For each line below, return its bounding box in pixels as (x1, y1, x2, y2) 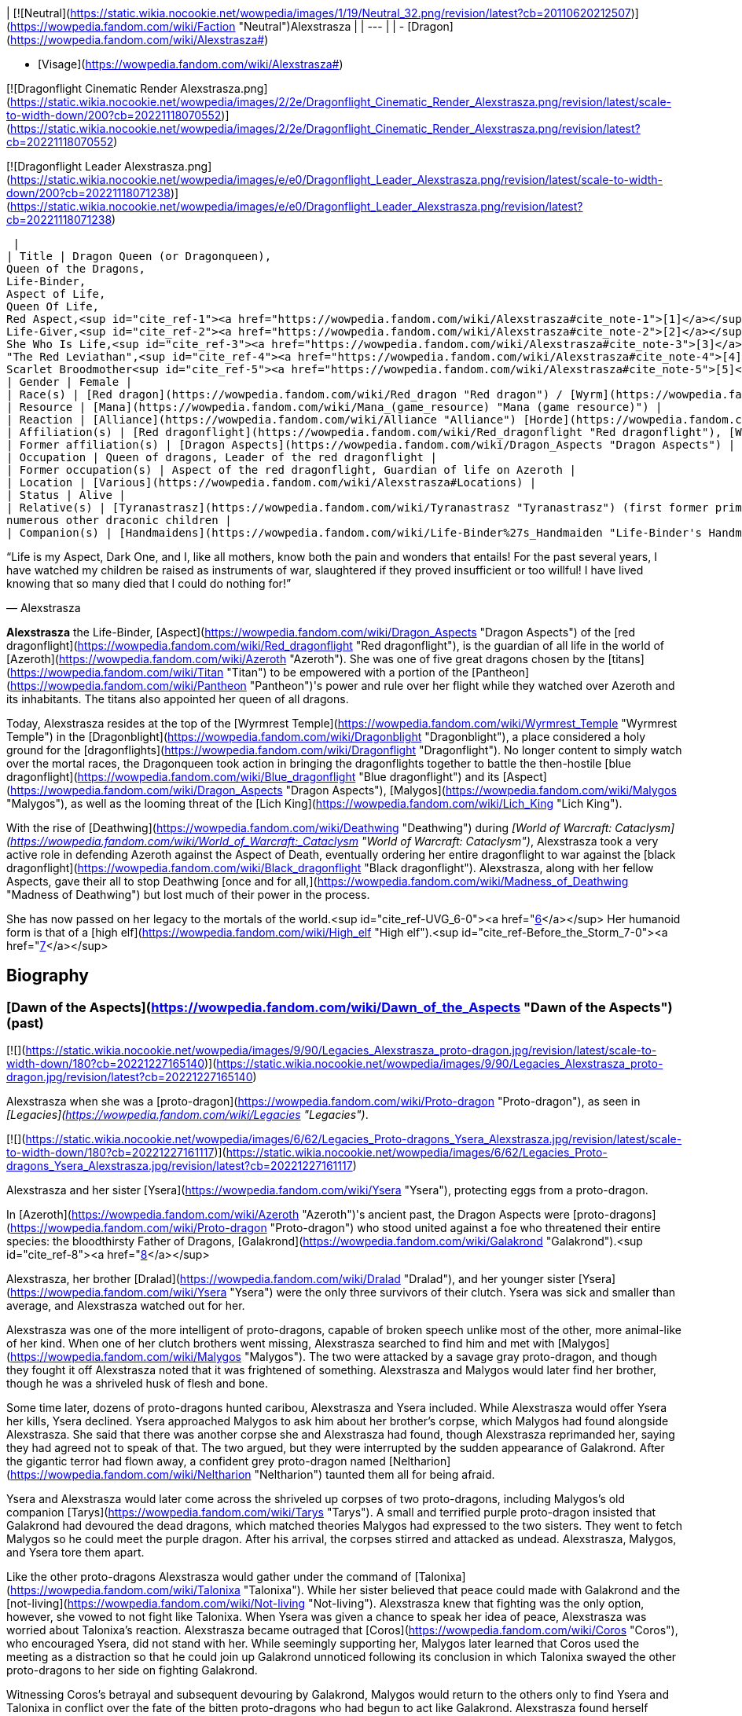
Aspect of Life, (6, 288, 106, 300)
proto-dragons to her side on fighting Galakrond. (6, 1663, 258, 1677)
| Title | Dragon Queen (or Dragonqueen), (6, 250, 272, 262)
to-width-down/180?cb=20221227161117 (6, 1146, 215, 1160)
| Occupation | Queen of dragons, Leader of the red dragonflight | (6, 451, 437, 464)
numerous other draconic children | (6, 514, 232, 526)
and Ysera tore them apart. (6, 1545, 145, 1560)
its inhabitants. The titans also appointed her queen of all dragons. (6, 692, 349, 706)
